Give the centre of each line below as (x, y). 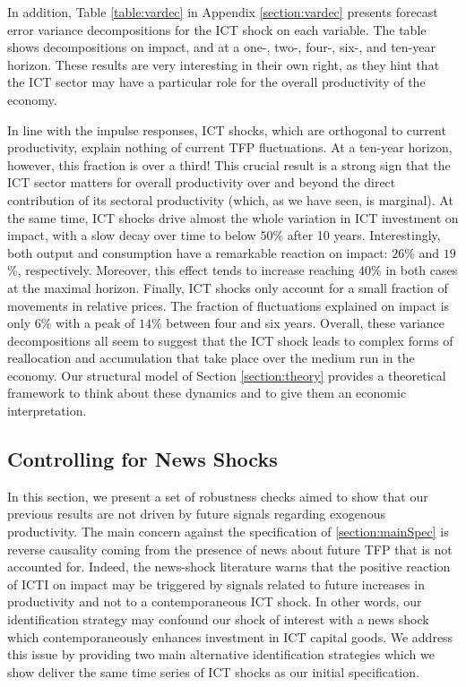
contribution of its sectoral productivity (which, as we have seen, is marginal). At (230, 199)
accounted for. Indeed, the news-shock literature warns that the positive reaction (229, 567)
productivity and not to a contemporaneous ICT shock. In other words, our (215, 601)
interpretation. (47, 411)
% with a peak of (88, 323)
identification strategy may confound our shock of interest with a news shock (218, 619)
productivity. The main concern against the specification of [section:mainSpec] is (228, 532)
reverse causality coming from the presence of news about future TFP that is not (230, 549)
